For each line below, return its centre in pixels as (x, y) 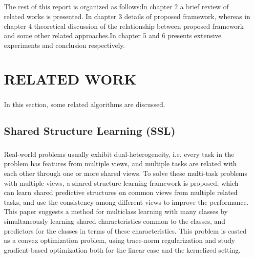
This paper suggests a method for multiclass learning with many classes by (116, 211)
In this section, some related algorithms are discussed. (85, 104)
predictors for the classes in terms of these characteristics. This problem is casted (125, 230)
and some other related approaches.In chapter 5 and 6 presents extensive (113, 35)
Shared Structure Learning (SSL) (90, 131)
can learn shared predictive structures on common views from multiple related (121, 192)
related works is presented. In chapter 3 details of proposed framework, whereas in (127, 16)
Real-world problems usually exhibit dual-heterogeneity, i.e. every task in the (119, 154)
